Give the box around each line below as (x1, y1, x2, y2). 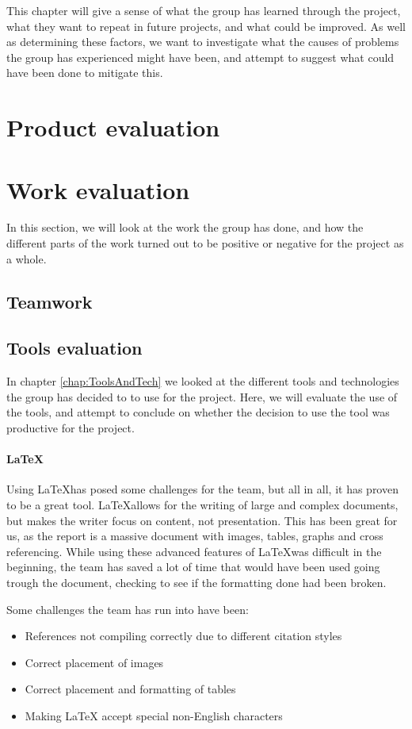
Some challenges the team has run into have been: (6, 600, 249, 617)
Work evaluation (6, 173, 190, 205)
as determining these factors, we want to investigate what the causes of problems (6, 33, 399, 50)
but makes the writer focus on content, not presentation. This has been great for (6, 512, 398, 528)
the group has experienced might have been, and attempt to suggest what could (6, 48, 395, 65)
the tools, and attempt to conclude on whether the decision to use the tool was (6, 404, 390, 420)
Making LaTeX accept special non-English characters (25, 707, 283, 723)
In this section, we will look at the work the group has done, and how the (6, 219, 364, 236)
